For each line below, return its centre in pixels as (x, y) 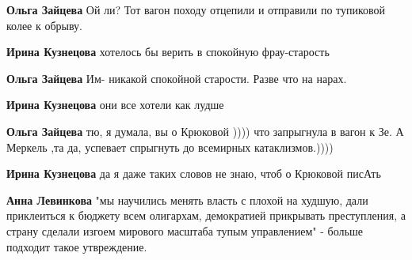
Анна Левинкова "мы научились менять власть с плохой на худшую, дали (187, 200)
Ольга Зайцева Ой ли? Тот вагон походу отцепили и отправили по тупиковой (196, 9)
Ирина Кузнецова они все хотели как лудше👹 (117, 105)
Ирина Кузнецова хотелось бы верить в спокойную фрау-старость (168, 52)
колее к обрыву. (44, 25)
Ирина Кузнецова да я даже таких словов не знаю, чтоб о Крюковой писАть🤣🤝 (197, 173)
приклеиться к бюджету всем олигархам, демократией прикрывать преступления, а (206, 215)
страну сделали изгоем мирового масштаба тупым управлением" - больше (185, 230)
